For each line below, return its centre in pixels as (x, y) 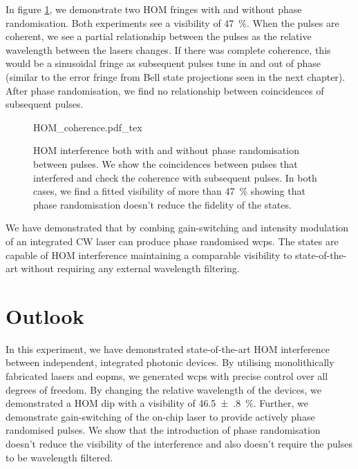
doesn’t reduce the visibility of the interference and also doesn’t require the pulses (179, 443)
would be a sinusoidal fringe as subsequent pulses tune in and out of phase (163, 63)
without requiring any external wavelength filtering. (130, 268)
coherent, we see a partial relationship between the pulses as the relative (159, 36)
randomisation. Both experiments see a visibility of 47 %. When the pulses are (172, 22)
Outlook (45, 315)
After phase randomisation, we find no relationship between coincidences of (165, 90)
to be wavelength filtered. (59, 457)
